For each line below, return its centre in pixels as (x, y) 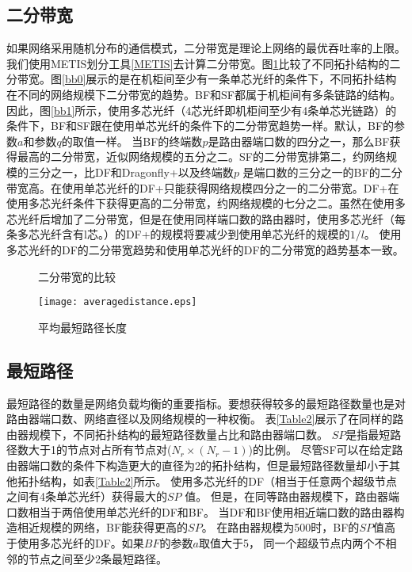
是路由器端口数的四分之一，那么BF (299, 141)
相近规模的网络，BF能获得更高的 (103, 527)
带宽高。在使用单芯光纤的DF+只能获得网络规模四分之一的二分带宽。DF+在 (203, 187)
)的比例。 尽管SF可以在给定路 (326, 450)
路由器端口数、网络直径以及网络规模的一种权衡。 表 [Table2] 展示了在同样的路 (205, 419)
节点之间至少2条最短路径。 (97, 558)
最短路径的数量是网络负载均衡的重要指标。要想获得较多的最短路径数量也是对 (206, 403)
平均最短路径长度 (82, 327)
